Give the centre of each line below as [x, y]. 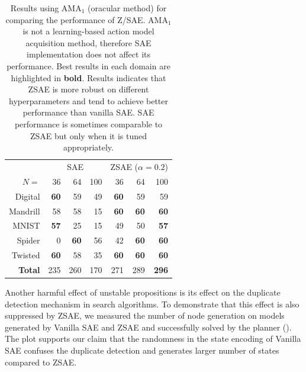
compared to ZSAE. [41, 362]
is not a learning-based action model [88, 31]
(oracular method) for [127, 8]
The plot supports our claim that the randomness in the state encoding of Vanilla [153, 339]
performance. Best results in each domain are [88, 65]
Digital [28, 196]
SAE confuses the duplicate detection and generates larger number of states [142, 350]
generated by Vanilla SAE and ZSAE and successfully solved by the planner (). [148, 327]
